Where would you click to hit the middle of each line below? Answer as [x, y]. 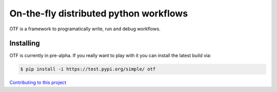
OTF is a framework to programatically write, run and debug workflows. [85, 29]
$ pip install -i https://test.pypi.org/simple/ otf [88, 69]
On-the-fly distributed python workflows [99, 13]
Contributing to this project [38, 83]
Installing [25, 43]
